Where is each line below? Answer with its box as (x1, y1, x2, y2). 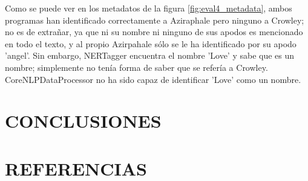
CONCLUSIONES (5, 108, 162, 133)
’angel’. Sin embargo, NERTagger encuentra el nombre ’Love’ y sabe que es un (5, 49, 295, 62)
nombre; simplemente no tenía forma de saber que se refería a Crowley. (5, 61, 268, 73)
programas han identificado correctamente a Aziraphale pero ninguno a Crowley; (5, 13, 304, 26)
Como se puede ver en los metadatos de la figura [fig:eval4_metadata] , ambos (5, 2, 292, 14)
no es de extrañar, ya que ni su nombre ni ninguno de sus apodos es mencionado (5, 25, 303, 38)
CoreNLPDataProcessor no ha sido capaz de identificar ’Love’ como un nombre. (5, 73, 301, 85)
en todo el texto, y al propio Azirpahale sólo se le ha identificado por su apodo (5, 37, 297, 50)
